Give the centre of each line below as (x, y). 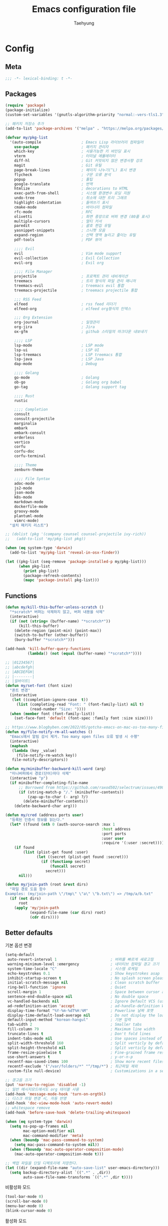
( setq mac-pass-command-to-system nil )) (57, 1145)
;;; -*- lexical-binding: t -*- (39, 78)
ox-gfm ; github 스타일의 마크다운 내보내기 (81, 332)
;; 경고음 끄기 (18, 1080)
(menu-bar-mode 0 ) (24, 1206)
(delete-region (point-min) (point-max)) (58, 630)
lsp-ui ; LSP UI (57, 350)
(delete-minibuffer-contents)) (56, 801)
